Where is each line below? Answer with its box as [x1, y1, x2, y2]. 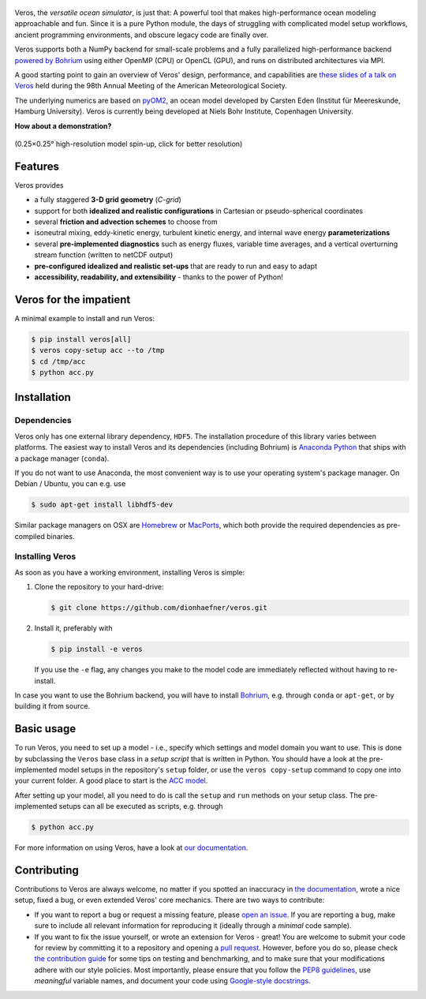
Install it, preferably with [34, 623, 113, 633]
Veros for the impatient [14, 293, 131, 306]
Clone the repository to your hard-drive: [34, 582, 165, 592]
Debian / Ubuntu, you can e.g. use [14, 479, 126, 488]
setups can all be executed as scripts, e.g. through [58, 802, 224, 811]
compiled [14, 531, 45, 541]
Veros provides [14, 180, 64, 189]
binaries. [46, 531, 75, 541]
